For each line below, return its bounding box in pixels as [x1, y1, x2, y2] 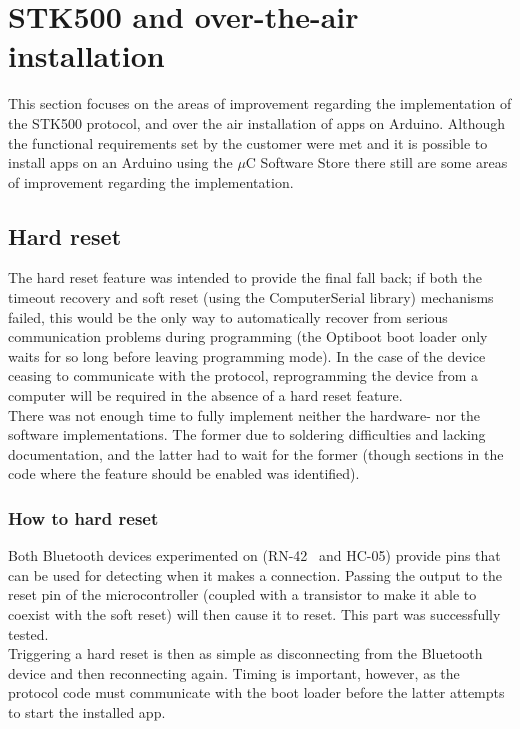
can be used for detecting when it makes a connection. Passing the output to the [8, 564, 503, 585]
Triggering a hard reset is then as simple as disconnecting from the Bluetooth [8, 643, 483, 664]
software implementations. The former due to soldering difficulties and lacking [8, 424, 486, 445]
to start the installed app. [8, 701, 166, 722]
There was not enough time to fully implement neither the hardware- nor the [8, 404, 480, 425]
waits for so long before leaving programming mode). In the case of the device [8, 345, 486, 366]
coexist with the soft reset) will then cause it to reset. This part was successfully [8, 604, 501, 625]
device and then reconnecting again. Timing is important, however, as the [8, 662, 460, 683]
